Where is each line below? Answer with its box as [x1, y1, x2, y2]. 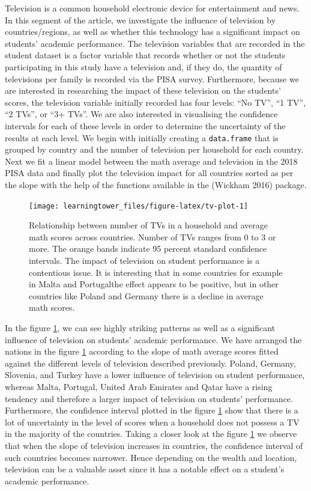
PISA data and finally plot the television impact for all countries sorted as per [5, 166, 294, 179]
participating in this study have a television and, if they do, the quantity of [5, 60, 282, 73]
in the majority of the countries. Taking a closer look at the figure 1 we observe [5, 427, 297, 440]
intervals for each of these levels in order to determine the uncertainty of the [5, 119, 286, 132]
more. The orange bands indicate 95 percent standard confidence [29, 242, 267, 255]
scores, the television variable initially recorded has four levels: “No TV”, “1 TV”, [5, 96, 306, 108]
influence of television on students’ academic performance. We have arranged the [5, 333, 302, 346]
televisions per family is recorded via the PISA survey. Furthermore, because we [5, 72, 299, 85]
